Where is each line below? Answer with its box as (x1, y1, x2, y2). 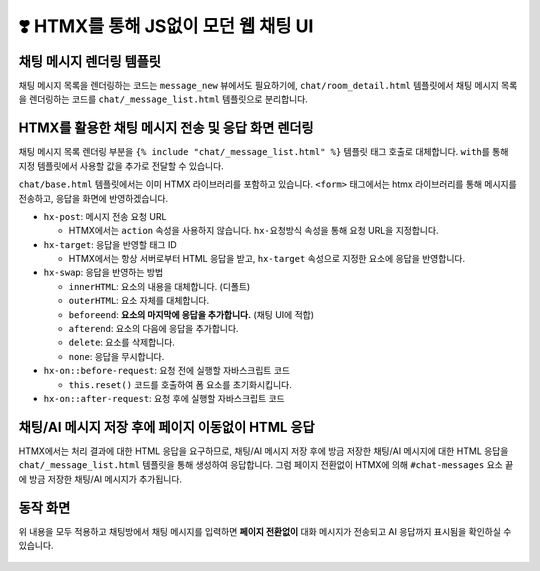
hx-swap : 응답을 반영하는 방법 (43, 266, 164, 279)
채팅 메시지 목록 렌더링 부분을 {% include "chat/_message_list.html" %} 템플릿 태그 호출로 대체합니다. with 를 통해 (18, 146, 509, 158)
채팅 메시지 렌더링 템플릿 (18, 53, 162, 70)
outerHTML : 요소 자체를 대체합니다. (68, 295, 210, 307)
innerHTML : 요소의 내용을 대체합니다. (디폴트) (68, 280, 251, 292)
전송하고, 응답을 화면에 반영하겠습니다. (18, 192, 169, 204)
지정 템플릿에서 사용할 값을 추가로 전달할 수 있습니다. (18, 160, 224, 172)
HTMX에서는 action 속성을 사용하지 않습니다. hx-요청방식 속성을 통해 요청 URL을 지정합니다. (68, 225, 439, 237)
